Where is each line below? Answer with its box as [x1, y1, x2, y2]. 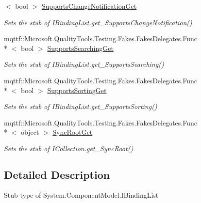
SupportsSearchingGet [47, 43, 114, 53]
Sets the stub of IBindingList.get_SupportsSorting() [4, 101, 157, 111]
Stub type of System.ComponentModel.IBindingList [4, 189, 159, 200]
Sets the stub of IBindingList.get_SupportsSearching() [4, 59, 164, 69]
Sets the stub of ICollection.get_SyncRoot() [4, 143, 134, 153]
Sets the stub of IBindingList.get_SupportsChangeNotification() [4, 17, 192, 27]
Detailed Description [4, 167, 110, 182]
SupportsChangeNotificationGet [41, 1, 137, 11]
